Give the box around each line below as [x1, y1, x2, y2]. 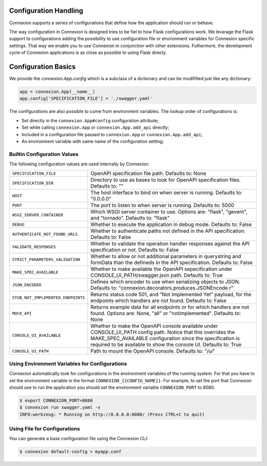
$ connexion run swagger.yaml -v [19, 405, 101, 411]
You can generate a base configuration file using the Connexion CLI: [9, 436, 148, 442]
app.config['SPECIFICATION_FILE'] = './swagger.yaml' [19, 96, 153, 102]
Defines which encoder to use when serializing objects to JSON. [90, 278, 241, 285]
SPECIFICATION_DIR [12, 180, 54, 186]
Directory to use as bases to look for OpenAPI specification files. [90, 176, 241, 183]
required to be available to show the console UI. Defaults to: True [90, 341, 242, 348]
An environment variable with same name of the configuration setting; [21, 138, 164, 144]
